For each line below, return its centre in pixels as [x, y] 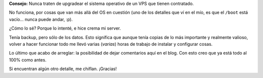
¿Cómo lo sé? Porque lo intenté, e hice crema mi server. [65, 28]
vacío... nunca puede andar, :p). [41, 19]
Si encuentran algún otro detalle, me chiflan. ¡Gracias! [63, 69]
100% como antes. [28, 60]
